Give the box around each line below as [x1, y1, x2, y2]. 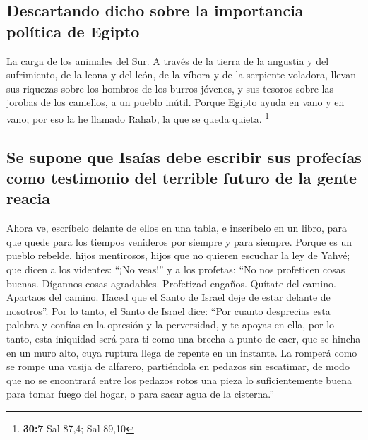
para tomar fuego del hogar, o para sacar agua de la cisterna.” [6, 386, 274, 401]
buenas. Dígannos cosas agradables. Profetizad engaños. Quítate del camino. [6, 275, 336, 290]
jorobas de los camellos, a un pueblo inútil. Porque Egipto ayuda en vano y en [6, 95, 345, 109]
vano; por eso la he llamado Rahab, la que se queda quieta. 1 [6, 109, 270, 126]
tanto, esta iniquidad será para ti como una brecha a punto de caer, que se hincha [6, 331, 361, 345]
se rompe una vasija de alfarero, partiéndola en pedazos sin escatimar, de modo [6, 359, 350, 374]
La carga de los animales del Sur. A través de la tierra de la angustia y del [6, 53, 329, 68]
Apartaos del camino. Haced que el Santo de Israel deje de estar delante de [6, 290, 331, 304]
